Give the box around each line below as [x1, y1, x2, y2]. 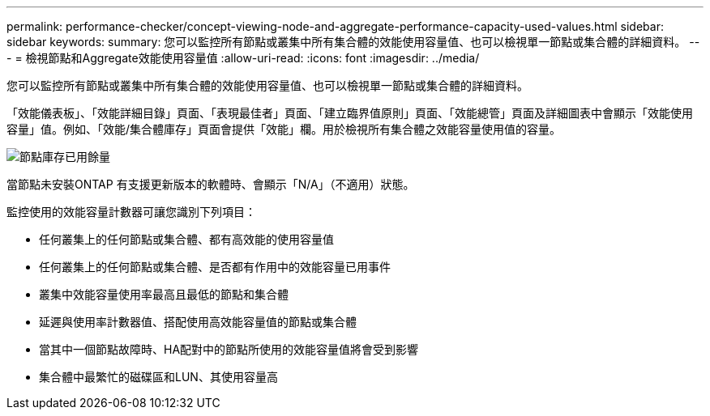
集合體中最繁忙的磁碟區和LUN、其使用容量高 [39, 370, 278, 384]
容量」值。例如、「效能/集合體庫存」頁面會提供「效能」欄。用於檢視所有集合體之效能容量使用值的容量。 [6, 122, 562, 136]
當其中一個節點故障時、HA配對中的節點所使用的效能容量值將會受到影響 [39, 342, 419, 356]
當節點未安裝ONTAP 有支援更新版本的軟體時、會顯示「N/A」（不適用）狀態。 [6, 177, 415, 191]
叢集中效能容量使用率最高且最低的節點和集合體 [39, 287, 289, 301]
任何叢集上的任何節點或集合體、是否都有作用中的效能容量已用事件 [39, 260, 391, 274]
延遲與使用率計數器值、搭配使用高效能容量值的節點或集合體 [39, 315, 357, 329]
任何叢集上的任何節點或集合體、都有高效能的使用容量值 [39, 232, 334, 246]
